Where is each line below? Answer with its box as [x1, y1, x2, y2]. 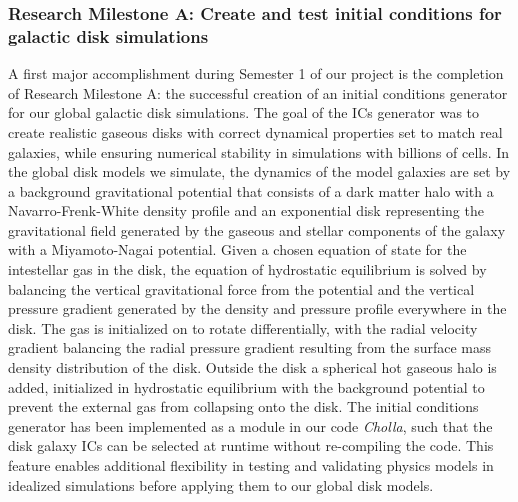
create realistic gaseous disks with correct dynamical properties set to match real [8, 121, 503, 142]
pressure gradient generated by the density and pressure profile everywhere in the [8, 298, 507, 319]
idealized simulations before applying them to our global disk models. [8, 474, 434, 495]
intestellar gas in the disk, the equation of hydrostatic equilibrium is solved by [8, 259, 487, 280]
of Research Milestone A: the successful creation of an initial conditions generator [8, 82, 508, 103]
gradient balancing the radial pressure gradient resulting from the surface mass [8, 337, 492, 358]
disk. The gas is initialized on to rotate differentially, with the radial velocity [8, 317, 478, 338]
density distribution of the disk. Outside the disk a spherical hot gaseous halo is [8, 357, 497, 378]
